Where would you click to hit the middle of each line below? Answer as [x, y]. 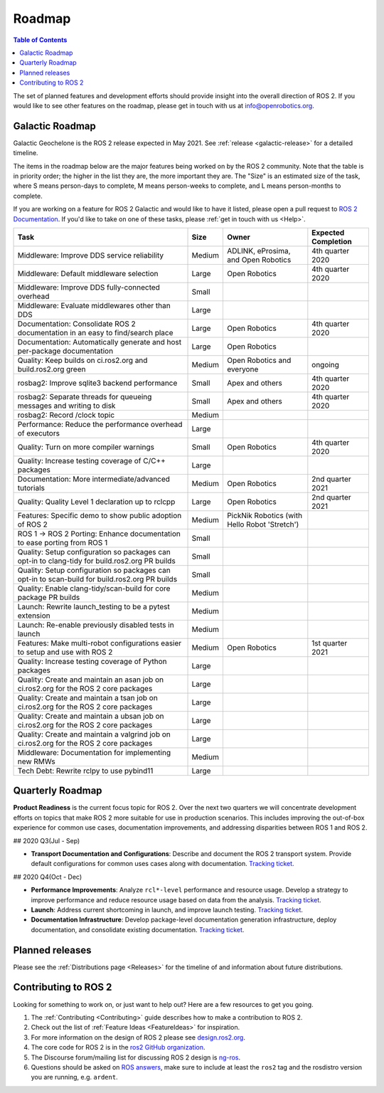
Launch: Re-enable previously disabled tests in [96, 625]
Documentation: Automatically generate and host [100, 342]
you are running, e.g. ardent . [74, 1077]
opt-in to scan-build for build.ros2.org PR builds [97, 579]
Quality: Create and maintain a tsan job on [87, 697]
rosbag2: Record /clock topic [66, 415]
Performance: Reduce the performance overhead [100, 424]
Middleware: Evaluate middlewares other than [94, 305]
